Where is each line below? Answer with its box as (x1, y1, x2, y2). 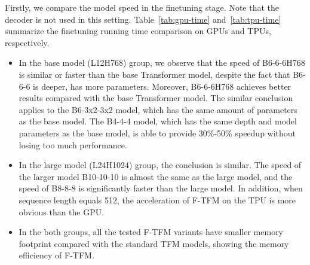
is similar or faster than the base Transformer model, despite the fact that (19, 68, 290, 80)
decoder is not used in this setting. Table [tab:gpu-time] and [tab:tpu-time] (5, 13, 281, 25)
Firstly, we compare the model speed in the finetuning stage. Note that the (5, 1, 279, 13)
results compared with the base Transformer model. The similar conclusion (19, 92, 293, 104)
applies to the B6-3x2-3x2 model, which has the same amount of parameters (19, 103, 297, 115)
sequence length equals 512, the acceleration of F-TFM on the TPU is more (19, 193, 296, 206)
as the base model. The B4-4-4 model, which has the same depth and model (19, 115, 297, 127)
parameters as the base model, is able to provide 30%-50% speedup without (19, 126, 296, 139)
